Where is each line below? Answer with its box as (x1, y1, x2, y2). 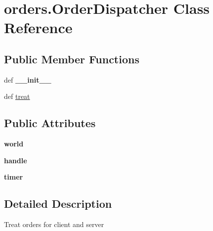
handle (4, 155, 27, 165)
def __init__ (4, 74, 51, 85)
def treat (4, 91, 30, 101)
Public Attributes (4, 115, 96, 131)
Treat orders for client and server (4, 219, 104, 230)
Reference (4, 17, 73, 38)
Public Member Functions (4, 51, 139, 66)
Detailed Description (4, 196, 112, 211)
